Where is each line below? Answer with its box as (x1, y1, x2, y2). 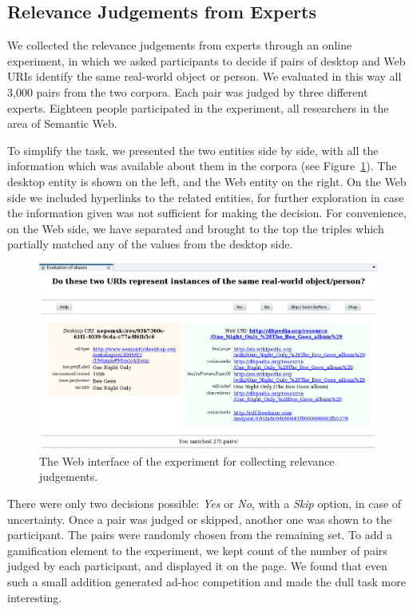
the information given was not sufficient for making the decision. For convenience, (7, 204, 407, 221)
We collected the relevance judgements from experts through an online (7, 37, 352, 54)
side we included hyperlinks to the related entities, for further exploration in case (7, 188, 404, 205)
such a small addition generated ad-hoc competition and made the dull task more (7, 573, 406, 590)
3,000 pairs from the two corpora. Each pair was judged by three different (7, 83, 368, 100)
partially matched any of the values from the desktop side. (7, 236, 293, 252)
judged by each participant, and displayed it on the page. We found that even (7, 557, 387, 574)
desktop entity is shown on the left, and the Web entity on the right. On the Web (7, 173, 407, 189)
